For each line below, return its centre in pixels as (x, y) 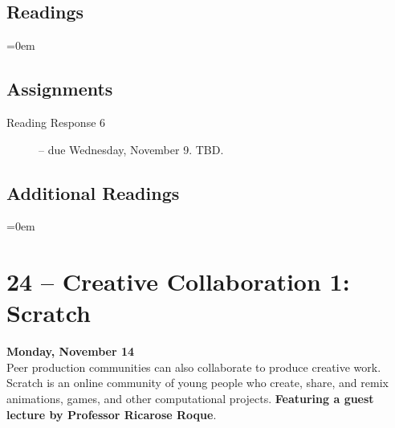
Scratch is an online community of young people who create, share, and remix (197, 383)
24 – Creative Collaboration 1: (178, 281)
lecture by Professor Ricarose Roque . (112, 414)
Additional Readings (93, 192)
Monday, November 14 (71, 351)
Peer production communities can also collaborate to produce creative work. (194, 367)
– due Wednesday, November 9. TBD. (131, 149)
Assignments (60, 89)
